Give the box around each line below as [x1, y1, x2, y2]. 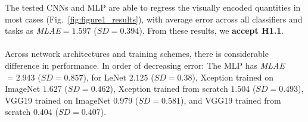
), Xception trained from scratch [110, 82, 228, 95]
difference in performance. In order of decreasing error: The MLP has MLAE [5, 59, 285, 71]
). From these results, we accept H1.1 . [139, 24, 284, 37]
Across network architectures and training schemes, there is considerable [5, 47, 269, 60]
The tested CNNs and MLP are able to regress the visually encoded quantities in [5, 1, 301, 13]
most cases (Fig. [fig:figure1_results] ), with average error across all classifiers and [5, 12, 303, 25]
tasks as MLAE [5, 24, 61, 37]
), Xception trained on [192, 70, 273, 83]
